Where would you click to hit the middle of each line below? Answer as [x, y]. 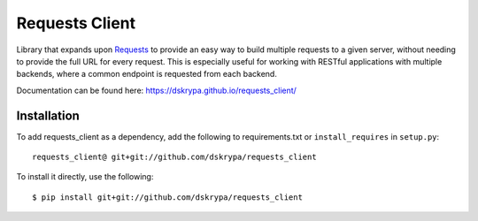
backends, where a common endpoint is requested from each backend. [147, 74]
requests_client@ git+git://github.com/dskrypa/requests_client [175, 157]
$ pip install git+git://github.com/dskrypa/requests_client [167, 197]
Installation [48, 115]
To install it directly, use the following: [85, 177]
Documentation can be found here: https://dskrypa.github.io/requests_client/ [156, 90]
